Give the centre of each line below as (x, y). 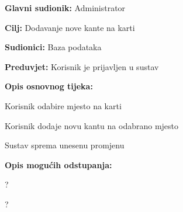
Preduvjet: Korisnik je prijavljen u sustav (82, 66)
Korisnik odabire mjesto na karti (63, 105)
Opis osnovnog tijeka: (49, 86)
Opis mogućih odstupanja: (58, 164)
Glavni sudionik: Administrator (65, 8)
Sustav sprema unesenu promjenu (65, 145)
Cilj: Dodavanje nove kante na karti (70, 27)
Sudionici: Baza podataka (53, 47)
